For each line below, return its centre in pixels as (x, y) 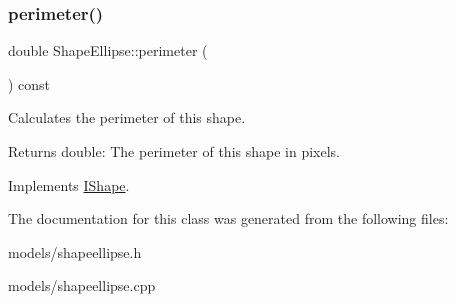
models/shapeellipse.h (75, 251)
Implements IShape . (69, 184)
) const (29, 83)
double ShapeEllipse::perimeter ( (108, 50)
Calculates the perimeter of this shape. (127, 117)
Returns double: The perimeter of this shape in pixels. (174, 151)
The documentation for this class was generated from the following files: (228, 218)
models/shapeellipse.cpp (82, 285)
